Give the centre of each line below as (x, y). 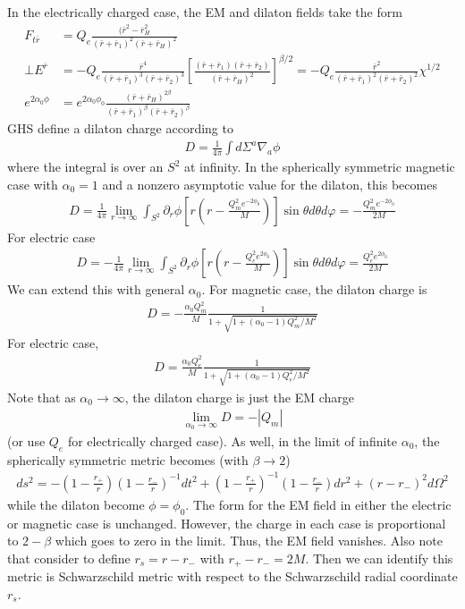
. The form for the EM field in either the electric (318, 504)
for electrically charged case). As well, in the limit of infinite (232, 440)
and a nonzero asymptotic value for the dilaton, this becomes (270, 184)
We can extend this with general (96, 289)
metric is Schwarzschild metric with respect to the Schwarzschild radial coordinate (232, 576)
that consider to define (69, 558)
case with (33, 184)
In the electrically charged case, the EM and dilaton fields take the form (205, 12)
